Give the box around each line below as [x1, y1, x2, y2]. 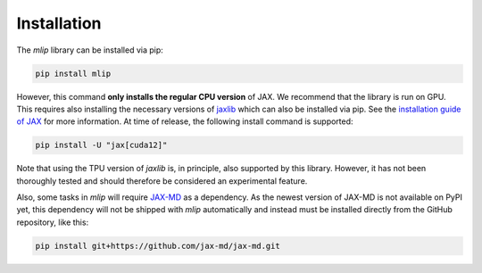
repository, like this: [16, 217, 89, 227]
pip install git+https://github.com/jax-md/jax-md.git [35, 241, 280, 251]
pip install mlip [35, 68, 112, 79]
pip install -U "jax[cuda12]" [35, 140, 168, 151]
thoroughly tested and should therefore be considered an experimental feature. [16, 175, 308, 186]
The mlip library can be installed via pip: [16, 45, 164, 55]
